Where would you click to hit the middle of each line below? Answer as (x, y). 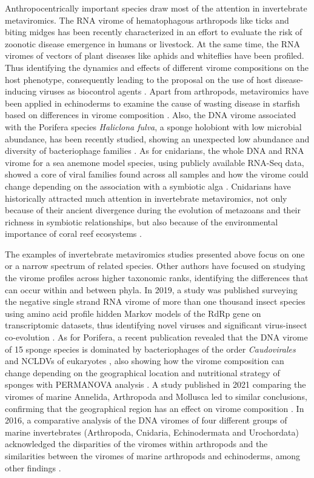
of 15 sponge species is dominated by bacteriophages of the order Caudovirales (150, 349)
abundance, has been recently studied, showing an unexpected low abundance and (157, 138)
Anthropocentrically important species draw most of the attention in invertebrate (156, 8)
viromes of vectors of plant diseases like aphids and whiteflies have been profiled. (155, 55)
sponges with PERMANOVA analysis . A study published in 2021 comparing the (155, 384)
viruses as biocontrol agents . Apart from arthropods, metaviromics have (174, 91)
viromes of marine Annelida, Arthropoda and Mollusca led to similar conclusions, (156, 396)
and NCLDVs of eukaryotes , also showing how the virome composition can (145, 361)
